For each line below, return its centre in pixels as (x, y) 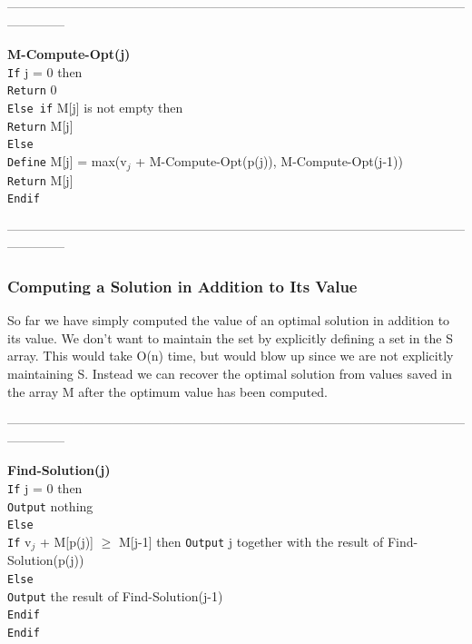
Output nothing (50, 505)
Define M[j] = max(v (67, 161)
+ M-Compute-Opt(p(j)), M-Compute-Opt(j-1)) (269, 161)
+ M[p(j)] (67, 541)
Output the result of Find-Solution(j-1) (115, 595)
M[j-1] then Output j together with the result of (251, 541)
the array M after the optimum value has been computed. (167, 391)
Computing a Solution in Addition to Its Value (182, 286)
